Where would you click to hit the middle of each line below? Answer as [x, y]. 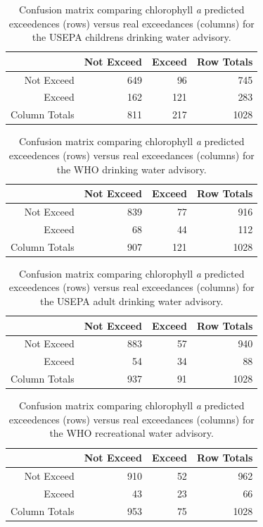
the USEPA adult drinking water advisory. [131, 301]
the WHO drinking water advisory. [131, 169]
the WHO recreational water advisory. [131, 433]
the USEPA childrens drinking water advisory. [131, 37]
